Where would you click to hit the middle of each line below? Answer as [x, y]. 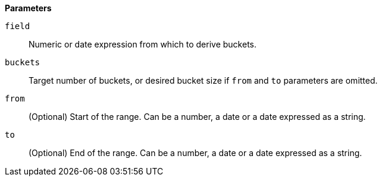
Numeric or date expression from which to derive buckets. [143, 44]
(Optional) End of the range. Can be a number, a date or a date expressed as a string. [195, 153]
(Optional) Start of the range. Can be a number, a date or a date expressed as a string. [197, 117]
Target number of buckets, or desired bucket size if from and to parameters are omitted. [203, 80]
